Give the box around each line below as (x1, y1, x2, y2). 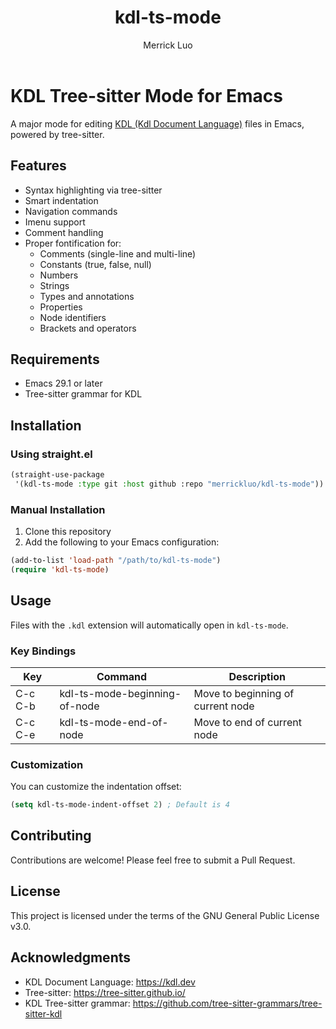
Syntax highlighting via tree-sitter (24, 184, 163, 196)
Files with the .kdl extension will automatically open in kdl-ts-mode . (10, 619, 289, 631)
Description (228, 669, 286, 683)
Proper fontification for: (24, 237, 122, 249)
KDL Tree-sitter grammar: (24, 997, 131, 1009)
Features (10, 157, 67, 175)
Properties (39, 301, 83, 313)
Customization (10, 757, 84, 771)
